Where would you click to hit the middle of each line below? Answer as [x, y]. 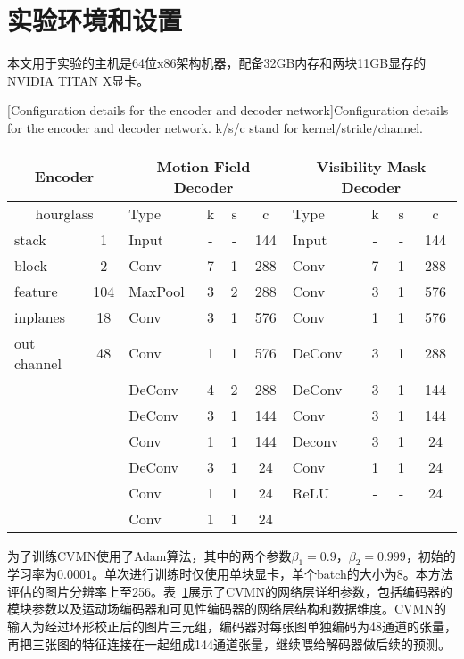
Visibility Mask [371, 166]
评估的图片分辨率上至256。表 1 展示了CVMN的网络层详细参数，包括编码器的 [230, 591]
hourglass [64, 213]
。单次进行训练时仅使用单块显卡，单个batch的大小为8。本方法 [272, 574]
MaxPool [157, 291]
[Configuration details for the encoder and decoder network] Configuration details [228, 110]
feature [36, 291]
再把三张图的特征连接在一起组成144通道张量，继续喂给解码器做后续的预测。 [229, 643]
